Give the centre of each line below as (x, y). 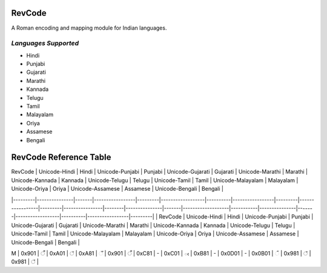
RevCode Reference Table (61, 157)
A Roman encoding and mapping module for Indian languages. (89, 28)
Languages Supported (45, 44)
